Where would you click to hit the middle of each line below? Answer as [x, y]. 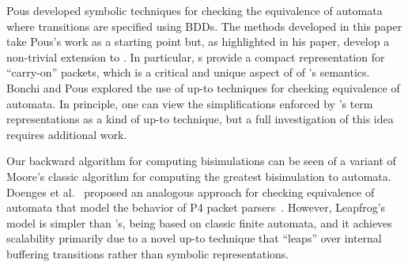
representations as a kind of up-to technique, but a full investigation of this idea [200, 119]
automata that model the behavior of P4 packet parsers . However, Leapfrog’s [196, 207]
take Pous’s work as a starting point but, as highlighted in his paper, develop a [198, 41]
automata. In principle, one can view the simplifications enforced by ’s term [190, 103]
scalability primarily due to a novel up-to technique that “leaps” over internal [194, 238]
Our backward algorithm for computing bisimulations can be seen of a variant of [201, 161]
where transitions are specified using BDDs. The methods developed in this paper [204, 26]
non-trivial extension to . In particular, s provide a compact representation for [196, 56]
